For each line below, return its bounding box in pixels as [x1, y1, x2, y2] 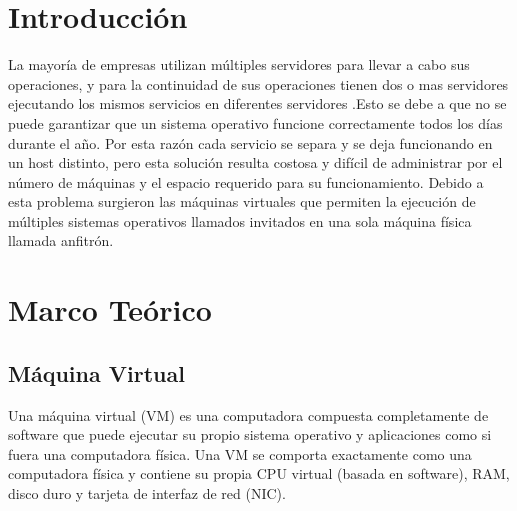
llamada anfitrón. [8, 230, 114, 251]
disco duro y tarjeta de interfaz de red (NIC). [8, 483, 286, 504]
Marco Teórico [8, 289, 212, 330]
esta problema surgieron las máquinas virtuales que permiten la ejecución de [8, 191, 476, 212]
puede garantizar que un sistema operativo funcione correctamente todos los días [8, 112, 503, 133]
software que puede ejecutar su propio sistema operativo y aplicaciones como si [8, 424, 492, 445]
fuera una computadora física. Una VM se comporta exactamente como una [8, 443, 472, 464]
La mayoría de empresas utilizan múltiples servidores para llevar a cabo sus [8, 54, 470, 75]
